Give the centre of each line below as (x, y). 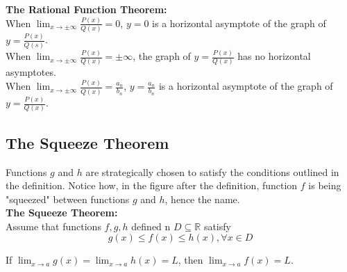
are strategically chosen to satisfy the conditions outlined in (212, 171)
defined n (151, 226)
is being (325, 185)
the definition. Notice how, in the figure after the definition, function (152, 185)
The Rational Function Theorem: (86, 9)
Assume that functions (53, 226)
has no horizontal (274, 56)
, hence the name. (202, 199)
